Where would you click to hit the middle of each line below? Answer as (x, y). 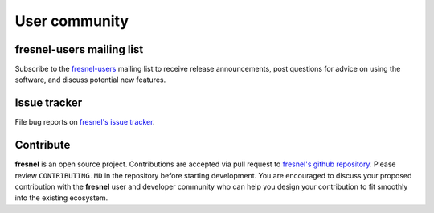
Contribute (43, 145)
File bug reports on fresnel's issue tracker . (85, 122)
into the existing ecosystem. (61, 198)
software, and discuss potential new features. (90, 80)
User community (72, 21)
